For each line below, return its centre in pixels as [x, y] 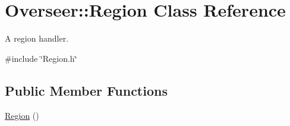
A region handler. [37, 38]
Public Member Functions [86, 90]
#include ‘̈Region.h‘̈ [41, 58]
